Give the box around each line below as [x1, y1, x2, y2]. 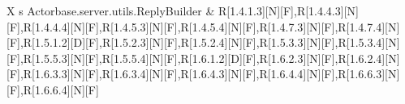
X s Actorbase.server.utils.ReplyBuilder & [6, 2, 215, 19]
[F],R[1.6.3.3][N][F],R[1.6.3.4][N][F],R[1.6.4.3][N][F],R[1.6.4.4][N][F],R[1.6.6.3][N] [6, 65, 400, 82]
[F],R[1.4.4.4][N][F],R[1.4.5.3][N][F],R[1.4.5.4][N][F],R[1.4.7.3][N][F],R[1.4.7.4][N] [6, 18, 400, 35]
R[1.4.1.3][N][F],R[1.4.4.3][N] [218, 2, 359, 19]
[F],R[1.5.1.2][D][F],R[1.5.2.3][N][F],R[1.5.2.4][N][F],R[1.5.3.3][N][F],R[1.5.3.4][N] [6, 34, 400, 51]
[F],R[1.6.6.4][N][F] [6, 81, 99, 98]
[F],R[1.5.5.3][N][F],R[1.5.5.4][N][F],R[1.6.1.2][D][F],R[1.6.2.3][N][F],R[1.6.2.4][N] [6, 49, 400, 66]
